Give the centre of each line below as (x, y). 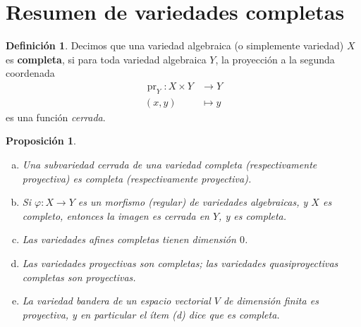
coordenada (30, 73)
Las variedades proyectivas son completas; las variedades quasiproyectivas (180, 263)
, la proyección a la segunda (275, 59)
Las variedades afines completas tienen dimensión (129, 239)
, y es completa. (253, 215)
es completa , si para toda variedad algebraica (106, 59)
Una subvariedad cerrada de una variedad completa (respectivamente (170, 164)
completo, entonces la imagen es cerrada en (116, 215)
